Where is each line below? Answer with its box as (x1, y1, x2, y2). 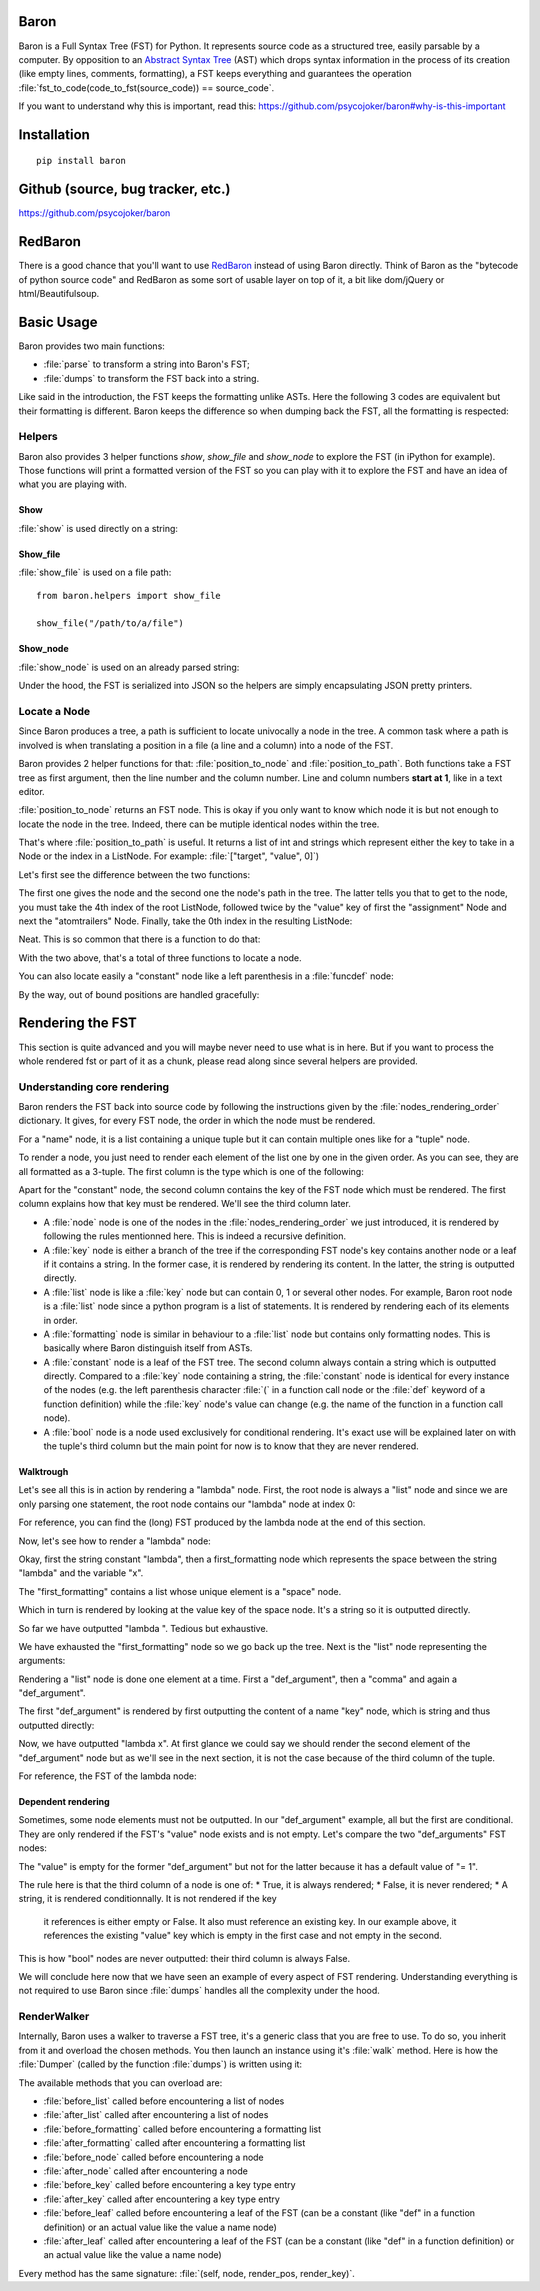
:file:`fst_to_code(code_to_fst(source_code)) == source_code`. (18, 81, 275, 94)
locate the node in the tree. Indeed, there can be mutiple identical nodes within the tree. (18, 818, 380, 830)
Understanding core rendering (18, 1080, 170, 1094)
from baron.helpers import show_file (36, 590, 222, 601)
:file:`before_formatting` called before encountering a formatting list (43, 2123, 322, 2135)
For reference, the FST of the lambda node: (18, 1770, 197, 1782)
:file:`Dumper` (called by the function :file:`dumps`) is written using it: (18, 2058, 303, 2070)
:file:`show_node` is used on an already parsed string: (18, 661, 240, 673)
